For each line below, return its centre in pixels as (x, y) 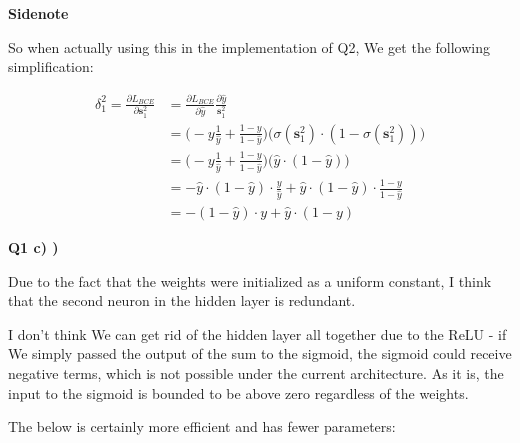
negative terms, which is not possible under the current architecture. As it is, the (256, 372)
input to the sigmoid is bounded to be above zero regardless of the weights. (238, 392)
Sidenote (38, 13)
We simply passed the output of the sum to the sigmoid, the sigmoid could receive (260, 353)
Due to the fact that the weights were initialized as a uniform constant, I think (250, 280)
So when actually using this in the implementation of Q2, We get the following (249, 46)
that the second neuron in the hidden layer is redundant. (182, 300)
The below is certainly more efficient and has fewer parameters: (202, 426)
